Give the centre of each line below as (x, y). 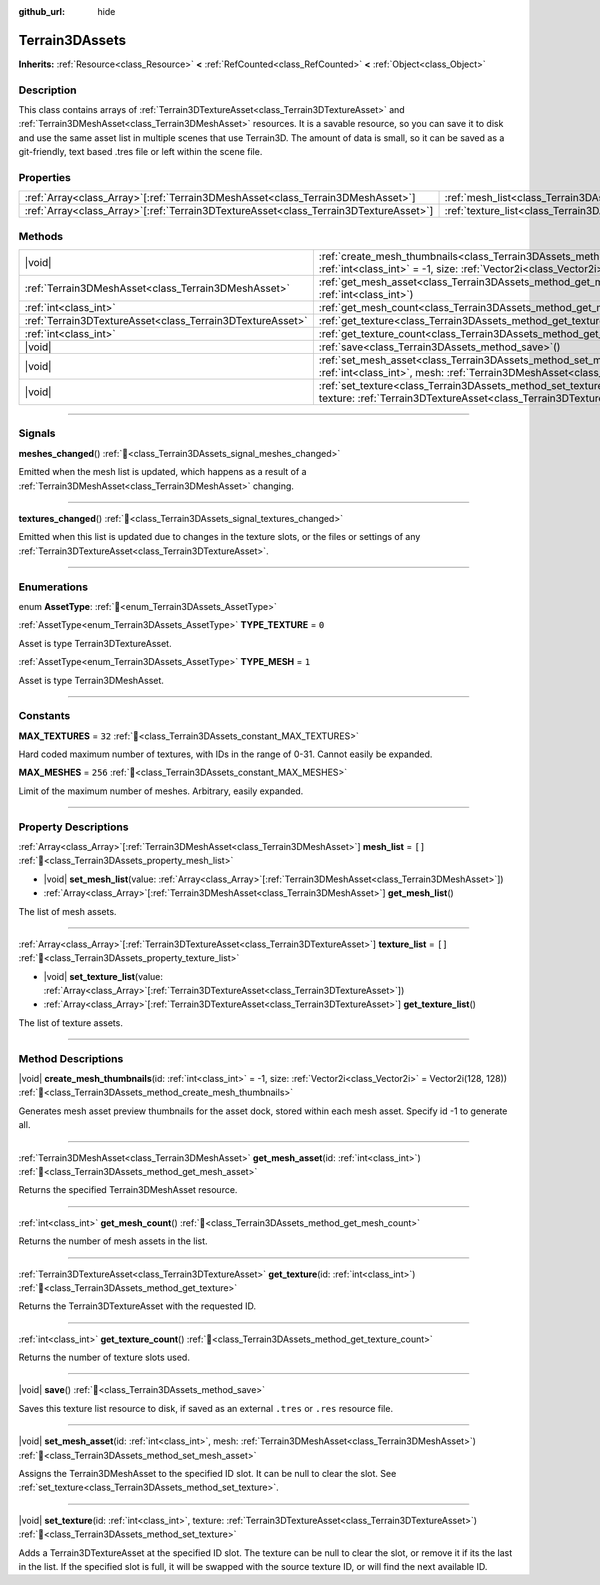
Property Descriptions (73, 827)
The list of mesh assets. (67, 911)
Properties (45, 177)
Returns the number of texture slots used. (104, 1357)
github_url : (41, 11)
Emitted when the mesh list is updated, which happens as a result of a (162, 472)
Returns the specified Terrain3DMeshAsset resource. (128, 1190)
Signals (37, 433)
